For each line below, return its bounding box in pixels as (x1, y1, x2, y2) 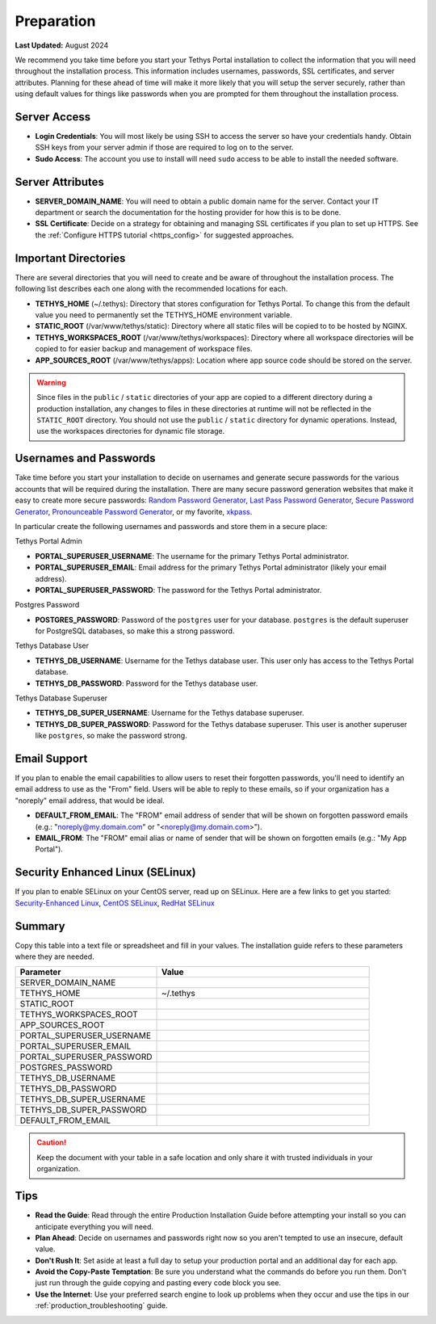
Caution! (36, 1137, 67, 1147)
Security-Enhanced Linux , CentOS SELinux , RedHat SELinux (15, 897, 216, 908)
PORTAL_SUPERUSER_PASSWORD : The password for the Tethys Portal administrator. (35, 585, 322, 595)
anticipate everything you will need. (35, 1221, 153, 1231)
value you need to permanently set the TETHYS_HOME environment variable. (35, 309, 292, 319)
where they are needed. (15, 952, 94, 961)
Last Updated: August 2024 (15, 40, 109, 50)
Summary (15, 919, 65, 933)
